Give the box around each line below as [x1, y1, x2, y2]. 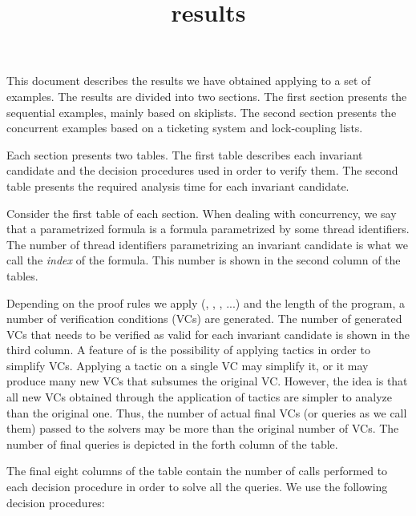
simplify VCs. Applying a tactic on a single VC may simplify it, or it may [6, 357, 369, 373]
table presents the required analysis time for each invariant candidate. [6, 177, 349, 194]
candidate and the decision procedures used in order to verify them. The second [6, 162, 398, 179]
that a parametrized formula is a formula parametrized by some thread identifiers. [6, 220, 410, 237]
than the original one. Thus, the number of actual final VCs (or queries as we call [6, 404, 407, 421]
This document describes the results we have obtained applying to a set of [6, 72, 371, 89]
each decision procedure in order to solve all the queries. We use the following [6, 478, 388, 495]
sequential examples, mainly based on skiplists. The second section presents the [6, 103, 397, 120]
